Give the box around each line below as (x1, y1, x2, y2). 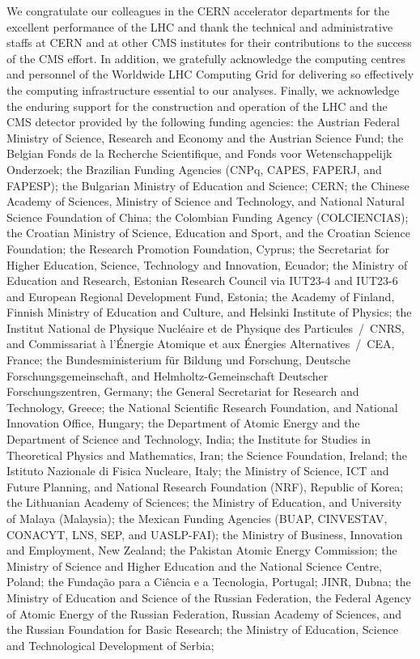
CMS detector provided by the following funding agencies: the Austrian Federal (6, 113, 400, 130)
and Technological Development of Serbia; (6, 636, 214, 653)
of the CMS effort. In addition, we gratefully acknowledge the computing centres (6, 49, 405, 66)
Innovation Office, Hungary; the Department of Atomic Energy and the (6, 415, 360, 432)
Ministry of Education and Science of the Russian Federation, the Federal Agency (6, 589, 412, 606)
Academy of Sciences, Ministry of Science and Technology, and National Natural (6, 193, 405, 210)
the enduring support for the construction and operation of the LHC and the (6, 97, 388, 114)
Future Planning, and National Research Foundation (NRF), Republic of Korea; (6, 478, 404, 495)
